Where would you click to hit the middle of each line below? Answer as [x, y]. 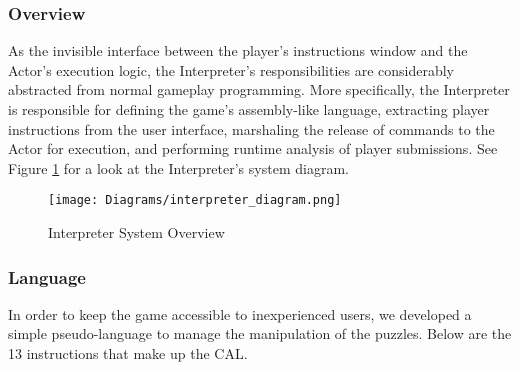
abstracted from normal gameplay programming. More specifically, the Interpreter [259, 89]
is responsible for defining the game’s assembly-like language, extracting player [249, 109]
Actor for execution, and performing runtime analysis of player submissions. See [253, 148]
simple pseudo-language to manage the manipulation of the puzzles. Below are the [260, 333]
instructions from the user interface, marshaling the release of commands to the [251, 128]
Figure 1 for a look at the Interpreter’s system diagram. [178, 167]
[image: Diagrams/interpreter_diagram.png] [195, 200]
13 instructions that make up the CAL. [128, 353]
